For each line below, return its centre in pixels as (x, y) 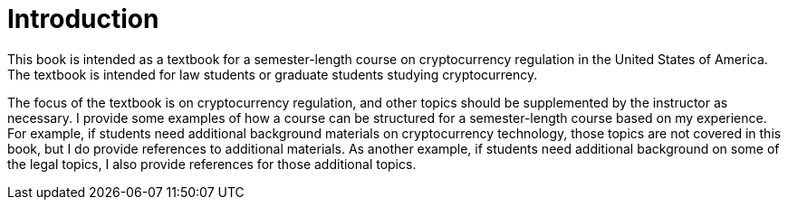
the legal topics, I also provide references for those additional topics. (212, 164)
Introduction (83, 19)
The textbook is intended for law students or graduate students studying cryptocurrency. (273, 74)
